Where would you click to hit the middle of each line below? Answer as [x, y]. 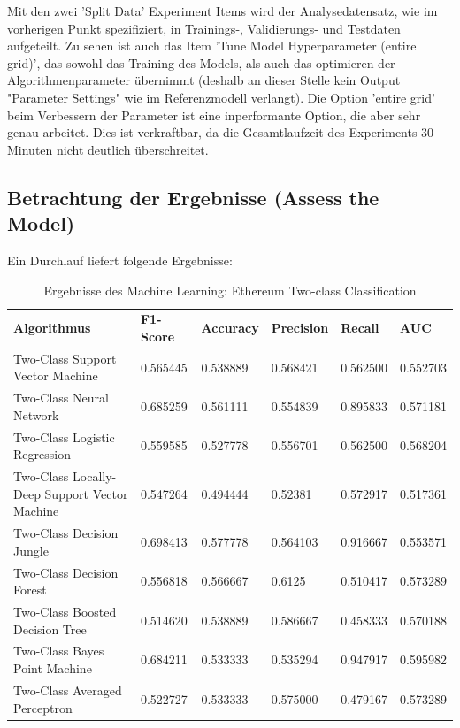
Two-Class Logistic [64, 437]
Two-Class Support [65, 358]
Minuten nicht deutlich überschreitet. [108, 149]
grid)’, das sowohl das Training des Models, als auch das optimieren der [201, 62]
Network [36, 414]
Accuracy [230, 328]
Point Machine [53, 668]
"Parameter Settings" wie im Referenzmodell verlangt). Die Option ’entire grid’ [221, 97]
